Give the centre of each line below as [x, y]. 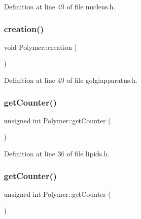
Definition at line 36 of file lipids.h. [57, 153]
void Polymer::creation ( [41, 47]
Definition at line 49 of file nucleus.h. [60, 6]
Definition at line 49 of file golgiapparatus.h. [71, 80]
